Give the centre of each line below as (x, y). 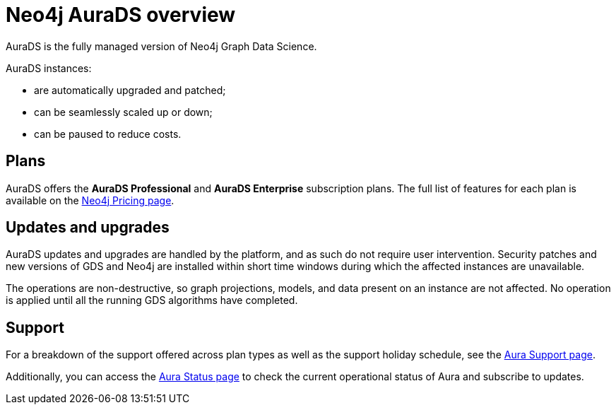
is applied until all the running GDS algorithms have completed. (152, 300)
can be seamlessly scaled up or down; (123, 112)
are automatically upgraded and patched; (130, 90)
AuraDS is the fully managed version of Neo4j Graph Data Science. (161, 46)
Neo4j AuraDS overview (121, 15)
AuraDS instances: (49, 68)
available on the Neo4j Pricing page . (90, 200)
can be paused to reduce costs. (108, 134)
